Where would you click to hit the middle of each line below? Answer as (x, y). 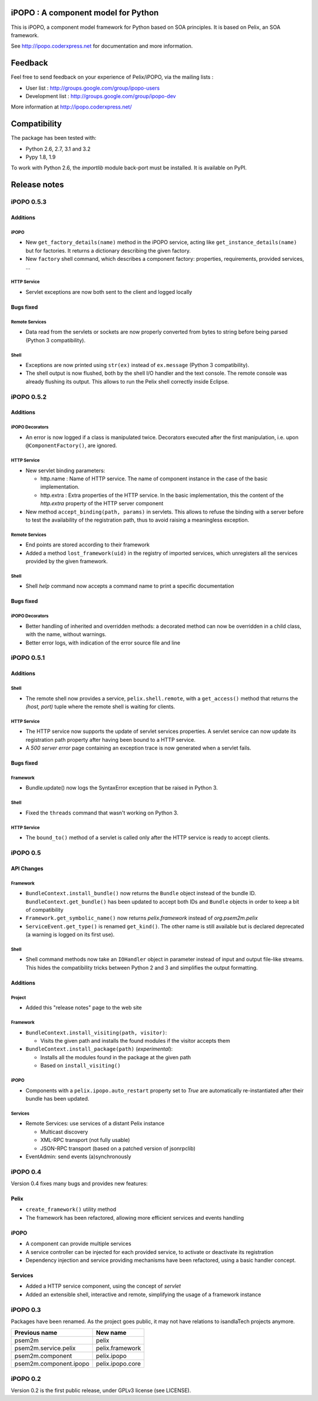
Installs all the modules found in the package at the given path (116, 1057)
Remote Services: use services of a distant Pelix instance (95, 1124)
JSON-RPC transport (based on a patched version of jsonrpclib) (118, 1148)
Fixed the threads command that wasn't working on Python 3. (102, 813)
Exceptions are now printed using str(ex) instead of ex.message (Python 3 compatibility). (138, 365)
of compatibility (45, 909)
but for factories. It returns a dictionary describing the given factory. (108, 250)
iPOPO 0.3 (26, 1310)
